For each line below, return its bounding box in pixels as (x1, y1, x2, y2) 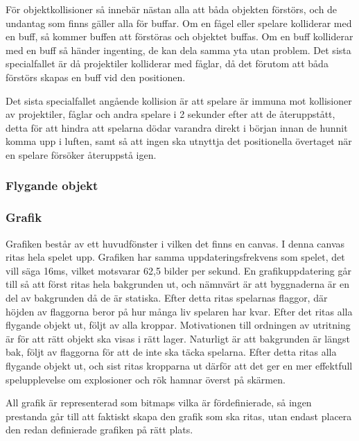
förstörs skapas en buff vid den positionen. (6, 69, 186, 84)
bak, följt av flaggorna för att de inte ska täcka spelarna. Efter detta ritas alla (6, 345, 337, 359)
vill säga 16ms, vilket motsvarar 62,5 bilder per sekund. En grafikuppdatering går (6, 263, 351, 277)
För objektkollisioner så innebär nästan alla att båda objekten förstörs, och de (6, 2, 338, 16)
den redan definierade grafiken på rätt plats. (6, 422, 193, 437)
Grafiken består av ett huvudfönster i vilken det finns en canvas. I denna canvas (6, 236, 345, 250)
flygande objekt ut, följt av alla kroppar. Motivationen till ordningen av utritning (6, 318, 351, 332)
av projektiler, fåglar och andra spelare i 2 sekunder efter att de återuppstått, (6, 107, 335, 121)
